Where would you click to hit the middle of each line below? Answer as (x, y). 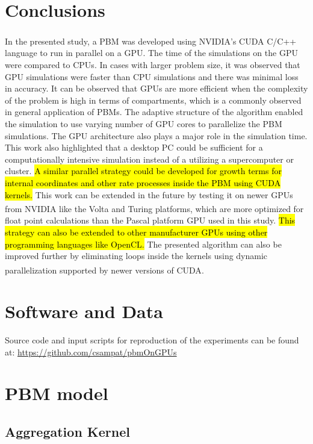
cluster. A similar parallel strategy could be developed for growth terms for (143, 171)
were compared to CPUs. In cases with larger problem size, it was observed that (153, 64)
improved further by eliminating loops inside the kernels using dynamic (136, 256)
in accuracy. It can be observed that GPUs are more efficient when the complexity (156, 88)
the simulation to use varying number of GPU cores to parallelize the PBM (144, 123)
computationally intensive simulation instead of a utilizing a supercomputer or (149, 159)
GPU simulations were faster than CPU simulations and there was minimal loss (152, 76)
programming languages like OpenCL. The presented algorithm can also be (143, 244)
